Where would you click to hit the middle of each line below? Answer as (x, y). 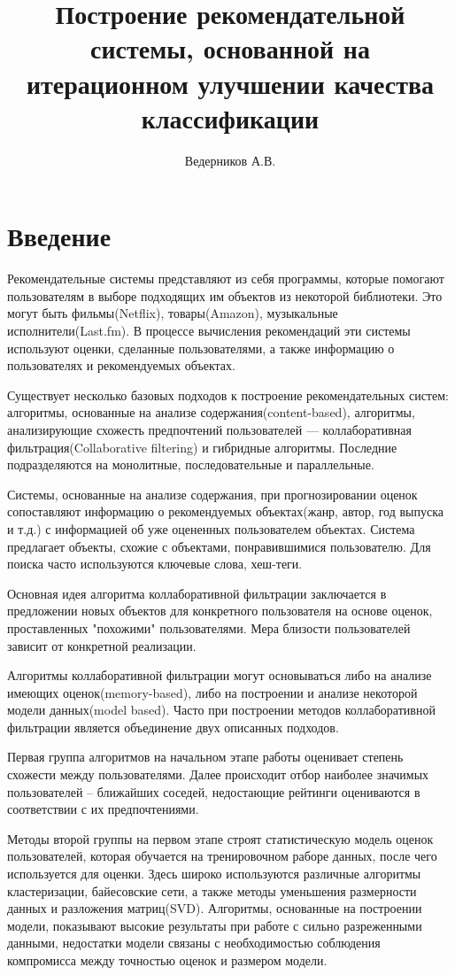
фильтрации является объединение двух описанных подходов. (173, 727)
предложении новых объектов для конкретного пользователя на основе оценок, (220, 611)
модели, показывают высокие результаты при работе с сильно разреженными (215, 925)
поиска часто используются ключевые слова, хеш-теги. (155, 564)
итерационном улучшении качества (230, 83)
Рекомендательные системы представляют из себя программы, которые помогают (226, 279)
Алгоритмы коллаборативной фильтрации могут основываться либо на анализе (220, 675)
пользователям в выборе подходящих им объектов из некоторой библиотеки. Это (225, 295)
